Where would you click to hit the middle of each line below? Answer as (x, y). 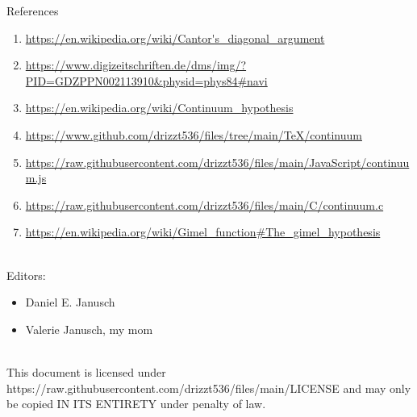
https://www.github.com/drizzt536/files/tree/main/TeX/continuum (194, 134)
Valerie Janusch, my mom (89, 329)
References (33, 10)
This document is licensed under (86, 371)
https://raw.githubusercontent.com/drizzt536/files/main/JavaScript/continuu (217, 162)
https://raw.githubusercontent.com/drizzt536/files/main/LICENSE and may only (209, 388)
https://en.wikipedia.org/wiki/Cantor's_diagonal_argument (175, 38)
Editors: (26, 275)
